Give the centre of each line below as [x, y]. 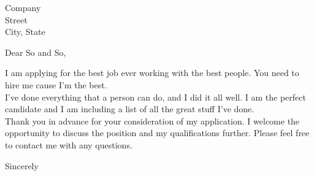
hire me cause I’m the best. [56, 84]
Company [23, 7]
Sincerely [22, 165]
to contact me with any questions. [69, 144]
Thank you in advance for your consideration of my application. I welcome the [152, 121]
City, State [25, 32]
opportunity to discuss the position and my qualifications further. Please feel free [157, 133]
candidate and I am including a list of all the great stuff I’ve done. [130, 109]
